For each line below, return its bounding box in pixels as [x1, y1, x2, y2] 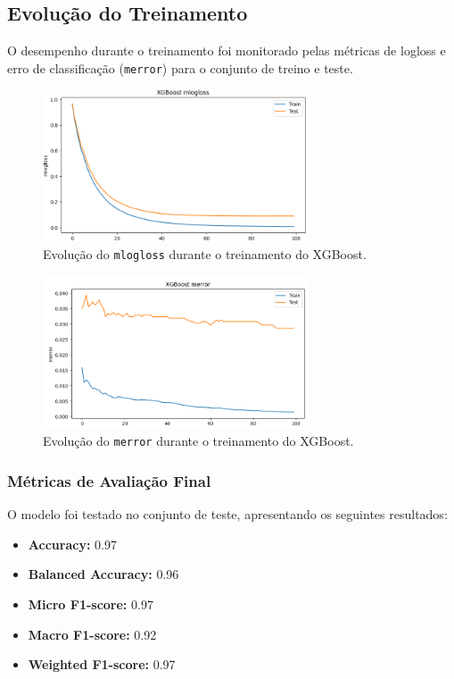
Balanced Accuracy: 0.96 [28, 565, 179, 583]
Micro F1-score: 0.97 [28, 594, 153, 613]
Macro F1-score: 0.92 [28, 625, 157, 643]
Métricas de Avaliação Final [7, 469, 211, 491]
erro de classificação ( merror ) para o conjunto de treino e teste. [7, 58, 353, 77]
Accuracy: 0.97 [28, 534, 117, 553]
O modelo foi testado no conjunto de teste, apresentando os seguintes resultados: [7, 505, 448, 524]
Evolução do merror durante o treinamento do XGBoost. [43, 432, 354, 450]
